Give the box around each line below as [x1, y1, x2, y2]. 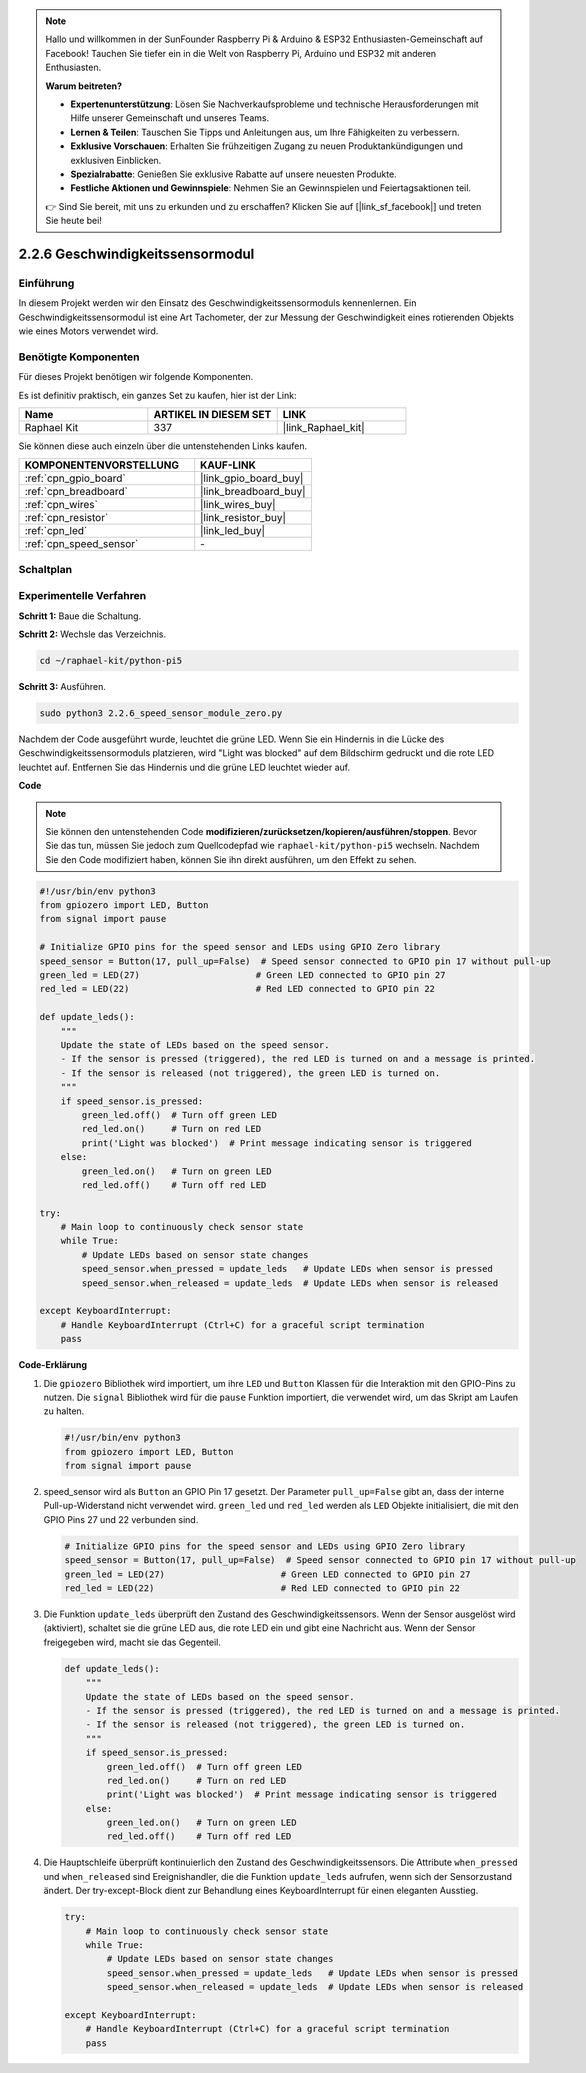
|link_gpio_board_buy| [200, 471, 304, 485]
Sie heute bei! [45, 215, 102, 227]
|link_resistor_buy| [200, 511, 287, 525]
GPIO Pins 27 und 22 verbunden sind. [43, 1513, 199, 1525]
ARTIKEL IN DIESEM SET [153, 407, 272, 421]
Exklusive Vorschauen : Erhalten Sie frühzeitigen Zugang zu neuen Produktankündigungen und [70, 140, 464, 152]
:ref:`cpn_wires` [24, 498, 99, 512]
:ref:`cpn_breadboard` [24, 485, 129, 499]
